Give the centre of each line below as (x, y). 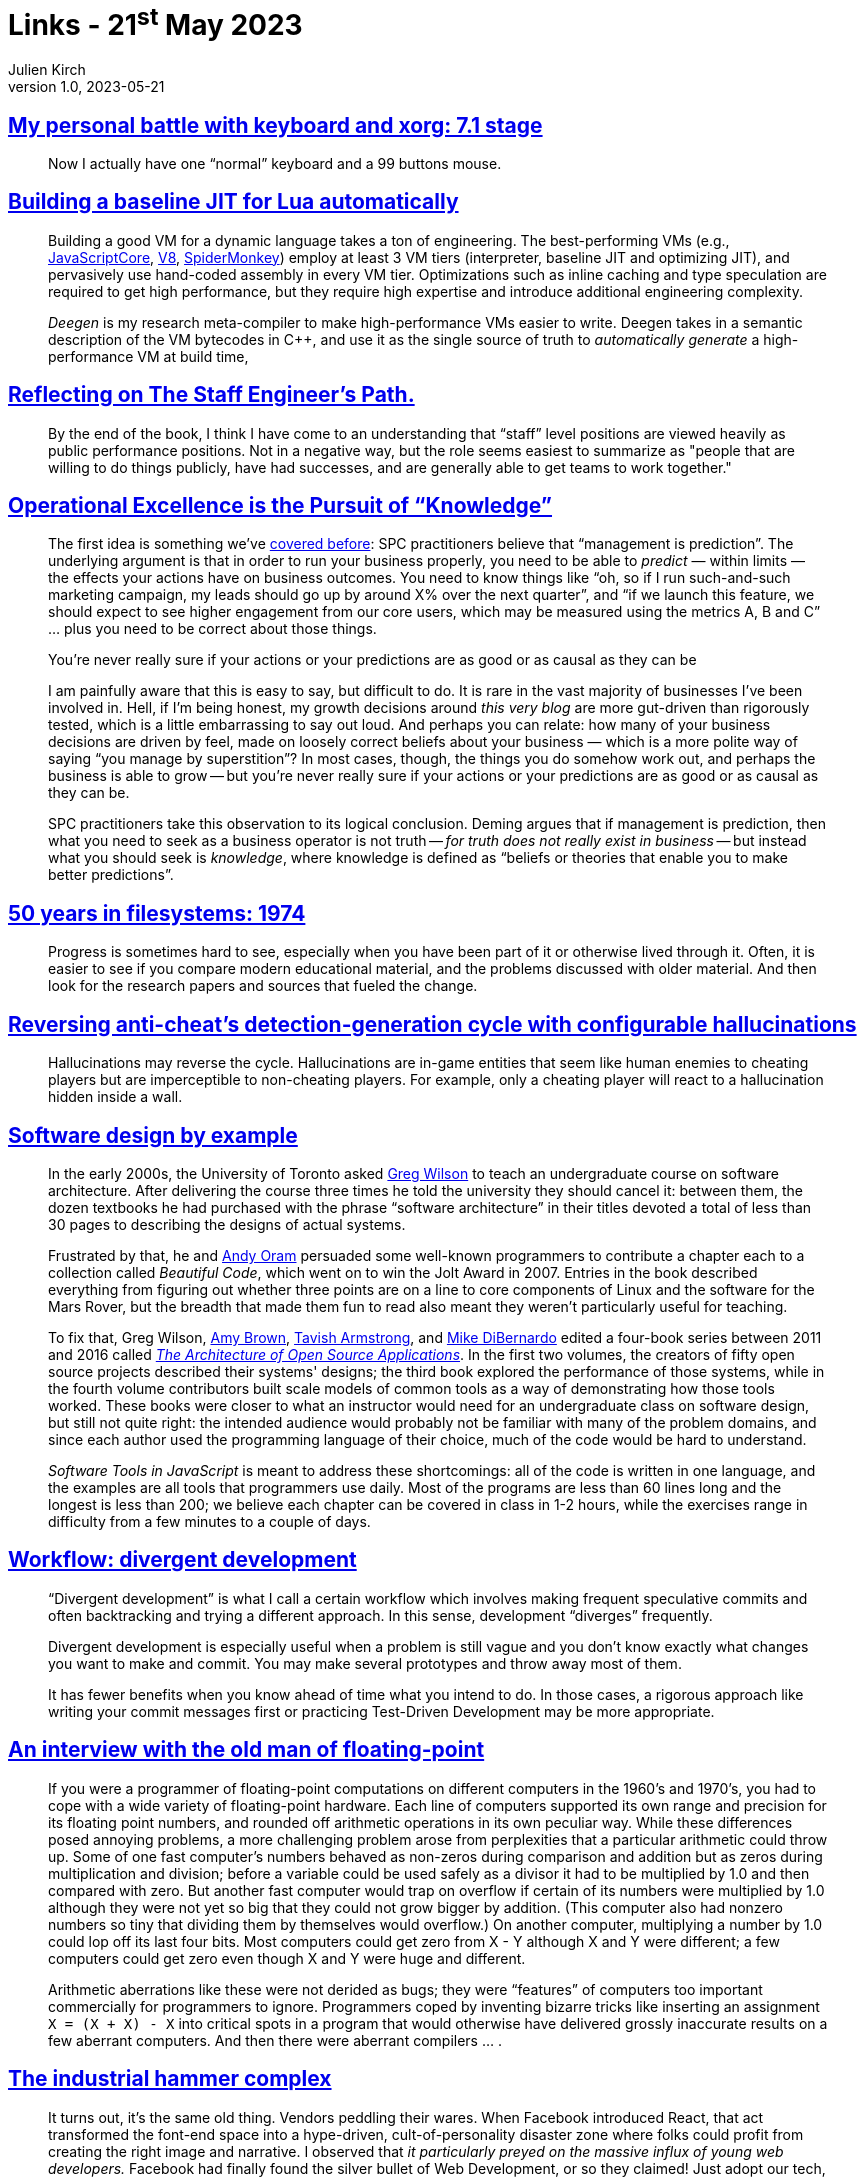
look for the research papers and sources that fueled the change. (263, 986)
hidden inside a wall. (115, 1097)
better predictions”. (111, 875)
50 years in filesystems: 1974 (157, 913)
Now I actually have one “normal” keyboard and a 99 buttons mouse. (275, 163)
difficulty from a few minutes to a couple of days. (209, 1521)
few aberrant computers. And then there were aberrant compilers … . (275, 2040)
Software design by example (153, 1135)
